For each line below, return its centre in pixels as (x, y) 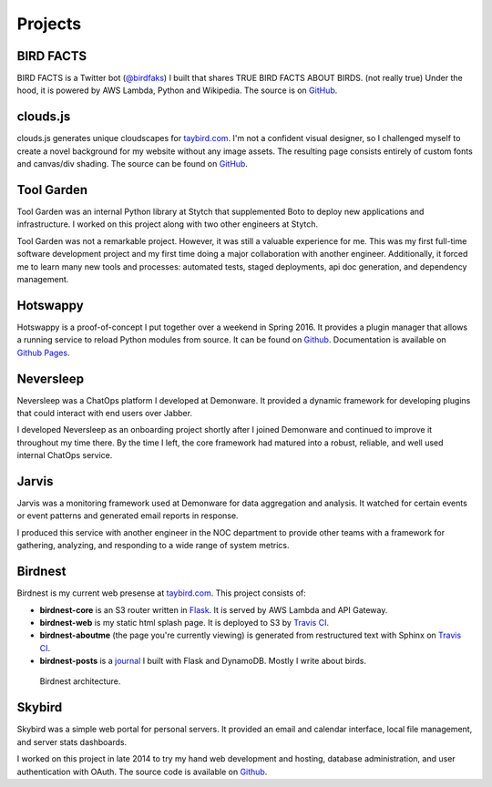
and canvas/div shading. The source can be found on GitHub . (132, 164)
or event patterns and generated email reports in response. (128, 516)
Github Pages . (43, 353)
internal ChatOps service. (65, 455)
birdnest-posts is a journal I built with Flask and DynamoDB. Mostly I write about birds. (203, 661)
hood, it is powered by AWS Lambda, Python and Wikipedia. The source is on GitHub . (177, 90)
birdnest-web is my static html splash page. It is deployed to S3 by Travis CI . (184, 622)
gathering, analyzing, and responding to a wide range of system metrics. (153, 546)
